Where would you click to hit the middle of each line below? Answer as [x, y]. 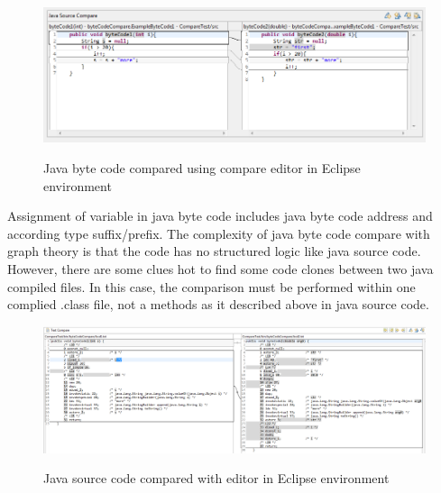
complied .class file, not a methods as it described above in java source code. [218, 304]
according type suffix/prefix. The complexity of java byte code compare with [219, 233]
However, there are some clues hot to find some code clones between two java [220, 268]
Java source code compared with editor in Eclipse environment [216, 478]
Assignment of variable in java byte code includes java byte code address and [220, 216]
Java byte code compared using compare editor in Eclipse [202, 167]
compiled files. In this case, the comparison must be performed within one [211, 286]
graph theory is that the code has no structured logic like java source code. [214, 251]
